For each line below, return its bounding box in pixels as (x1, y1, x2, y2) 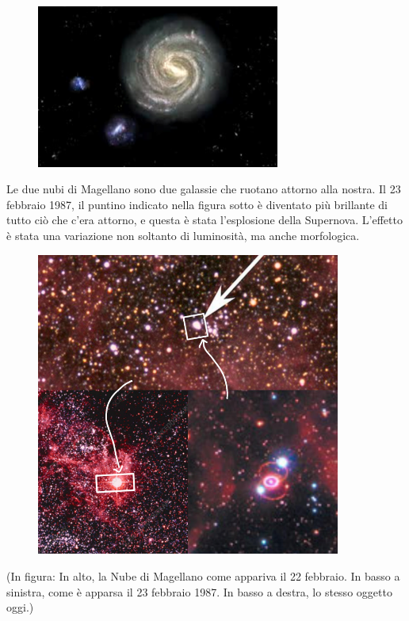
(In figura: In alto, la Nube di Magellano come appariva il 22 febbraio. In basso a (6, 568, 400, 585)
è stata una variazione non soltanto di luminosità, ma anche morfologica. (6, 227, 360, 243)
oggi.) (6, 599, 34, 615)
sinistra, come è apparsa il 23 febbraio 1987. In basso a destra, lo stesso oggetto (6, 583, 392, 600)
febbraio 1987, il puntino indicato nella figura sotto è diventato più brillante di (6, 196, 388, 212)
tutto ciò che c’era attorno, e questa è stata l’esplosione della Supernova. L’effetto (6, 211, 403, 228)
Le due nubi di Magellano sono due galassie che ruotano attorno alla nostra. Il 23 (6, 181, 401, 197)
